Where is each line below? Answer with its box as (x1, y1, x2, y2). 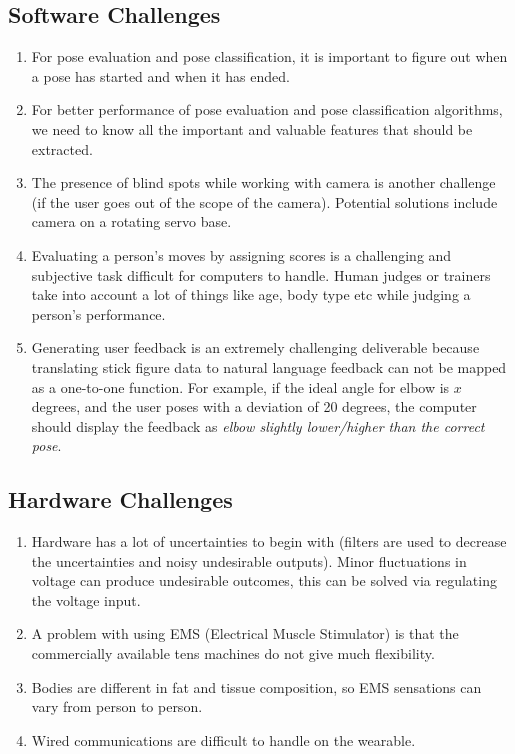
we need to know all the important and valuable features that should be (31, 118, 473, 139)
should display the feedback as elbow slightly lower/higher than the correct (31, 415, 485, 436)
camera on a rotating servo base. (31, 211, 232, 232)
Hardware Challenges (8, 484, 233, 515)
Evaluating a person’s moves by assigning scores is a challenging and (31, 244, 452, 265)
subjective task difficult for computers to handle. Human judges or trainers (31, 264, 491, 285)
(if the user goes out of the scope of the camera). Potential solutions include (31, 191, 498, 212)
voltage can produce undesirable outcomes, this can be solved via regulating (31, 570, 497, 591)
